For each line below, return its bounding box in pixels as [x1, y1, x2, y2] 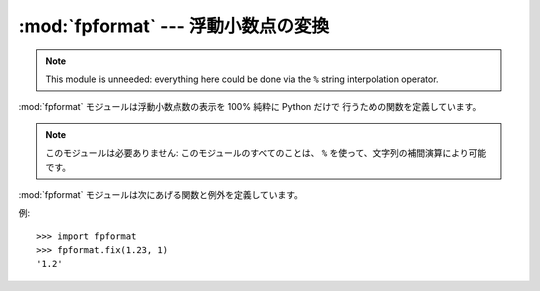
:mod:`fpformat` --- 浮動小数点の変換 [18, 15, 330, 37]
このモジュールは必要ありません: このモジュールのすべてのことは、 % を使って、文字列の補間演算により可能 [45, 147, 487, 159]
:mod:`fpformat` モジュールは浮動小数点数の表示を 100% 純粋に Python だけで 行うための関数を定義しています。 [18, 101, 482, 113]
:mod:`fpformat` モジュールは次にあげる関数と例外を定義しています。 [18, 188, 304, 200]
